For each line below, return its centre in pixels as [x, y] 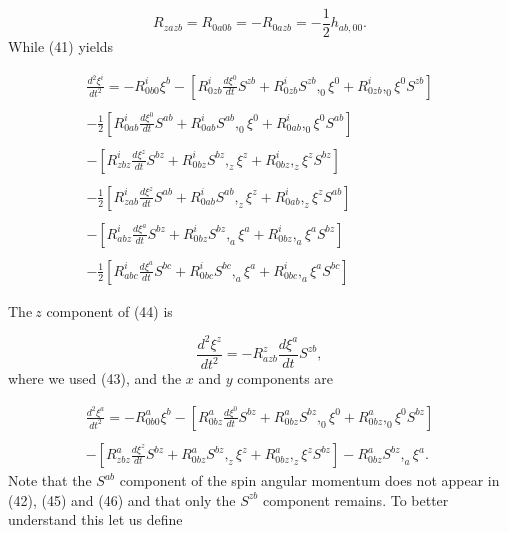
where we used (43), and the [95, 378]
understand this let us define [95, 519]
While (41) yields [61, 46]
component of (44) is [109, 310]
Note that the [50, 480]
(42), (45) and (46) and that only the [122, 499]
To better [419, 499]
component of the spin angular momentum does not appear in [309, 480]
